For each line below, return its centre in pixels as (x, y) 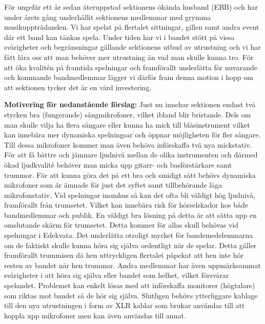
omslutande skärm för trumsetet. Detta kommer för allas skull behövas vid (121, 225)
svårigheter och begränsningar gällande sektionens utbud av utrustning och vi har (132, 47)
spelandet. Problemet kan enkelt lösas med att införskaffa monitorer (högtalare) (130, 285)
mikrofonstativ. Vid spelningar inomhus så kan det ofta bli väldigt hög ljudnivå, (130, 195)
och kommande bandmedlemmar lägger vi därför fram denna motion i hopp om (129, 77)
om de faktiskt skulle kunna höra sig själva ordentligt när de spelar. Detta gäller (130, 245)
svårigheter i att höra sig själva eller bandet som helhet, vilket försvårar (117, 275)
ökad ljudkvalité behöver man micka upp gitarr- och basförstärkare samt (118, 164)
